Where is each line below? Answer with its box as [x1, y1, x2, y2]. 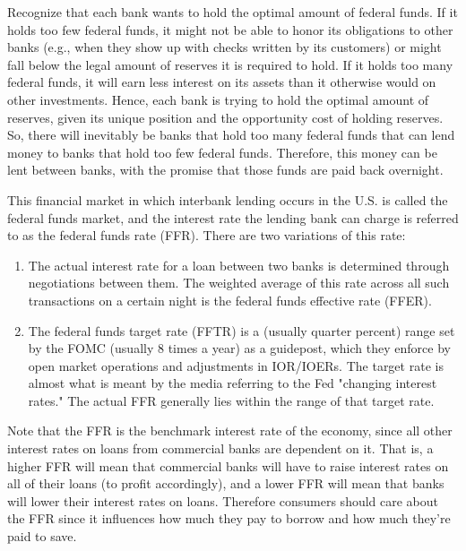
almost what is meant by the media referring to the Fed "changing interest [28, 374, 437, 392]
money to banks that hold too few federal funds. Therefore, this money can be [7, 142, 437, 161]
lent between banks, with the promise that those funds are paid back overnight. [7, 160, 444, 179]
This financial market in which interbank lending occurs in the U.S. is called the [7, 190, 448, 209]
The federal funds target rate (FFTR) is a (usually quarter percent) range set [28, 321, 455, 340]
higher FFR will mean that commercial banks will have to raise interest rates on [7, 456, 449, 475]
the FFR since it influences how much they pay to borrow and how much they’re [7, 509, 451, 528]
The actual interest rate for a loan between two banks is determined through [28, 255, 450, 274]
